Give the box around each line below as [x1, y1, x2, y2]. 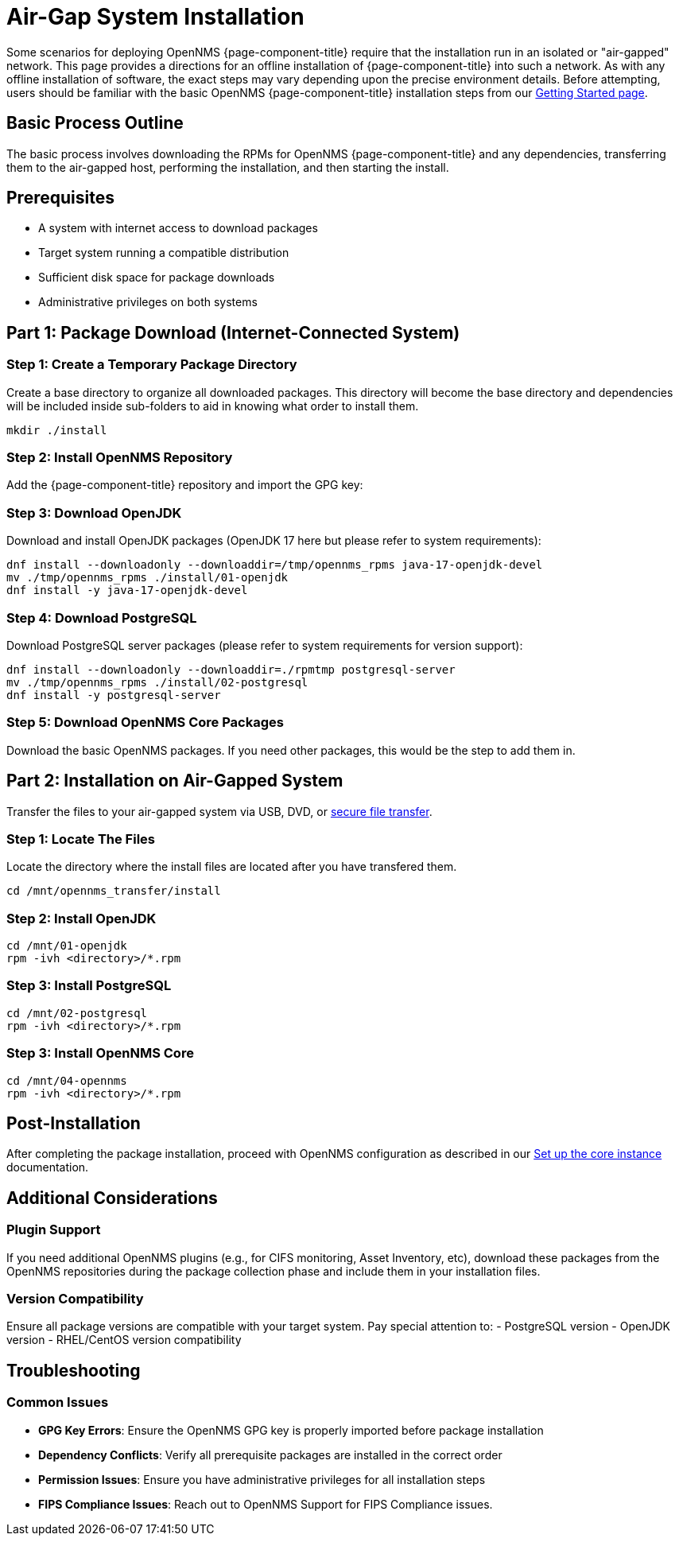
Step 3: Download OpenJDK [6, 504, 182, 521]
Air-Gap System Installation [6, 3, 305, 30]
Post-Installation [6, 1113, 141, 1133]
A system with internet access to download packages [38, 221, 318, 235]
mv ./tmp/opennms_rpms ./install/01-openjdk [6, 571, 289, 585]
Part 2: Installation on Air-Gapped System [6, 771, 343, 791]
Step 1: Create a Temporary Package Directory [6, 356, 297, 373]
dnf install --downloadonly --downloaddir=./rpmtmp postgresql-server [6, 662, 456, 676]
